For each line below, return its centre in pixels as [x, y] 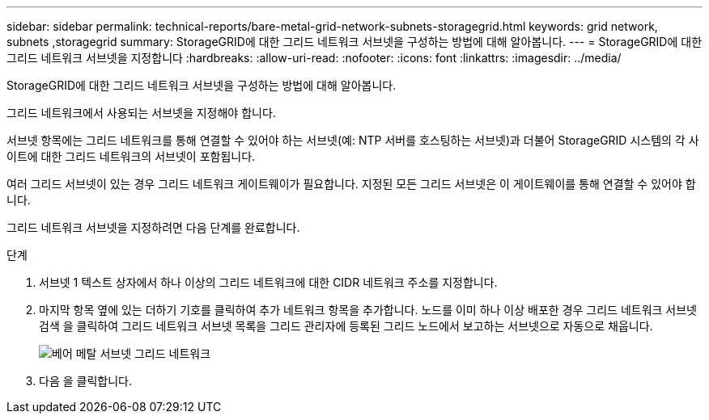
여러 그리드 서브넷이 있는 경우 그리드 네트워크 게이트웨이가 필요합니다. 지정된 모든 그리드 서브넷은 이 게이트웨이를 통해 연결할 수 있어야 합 [351, 184]
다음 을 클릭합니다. [85, 381]
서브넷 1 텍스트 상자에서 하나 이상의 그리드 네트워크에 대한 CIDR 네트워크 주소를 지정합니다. [268, 282]
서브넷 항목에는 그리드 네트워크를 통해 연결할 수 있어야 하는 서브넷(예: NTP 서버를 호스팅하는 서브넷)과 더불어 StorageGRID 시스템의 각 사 [353, 140]
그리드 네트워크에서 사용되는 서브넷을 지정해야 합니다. [141, 113]
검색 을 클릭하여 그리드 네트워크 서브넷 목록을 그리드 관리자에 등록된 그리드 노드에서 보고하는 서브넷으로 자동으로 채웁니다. [346, 326]
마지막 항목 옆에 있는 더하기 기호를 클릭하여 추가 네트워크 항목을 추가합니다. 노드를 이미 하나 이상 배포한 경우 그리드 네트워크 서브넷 [368, 310]
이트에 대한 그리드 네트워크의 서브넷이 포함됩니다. [131, 156]
